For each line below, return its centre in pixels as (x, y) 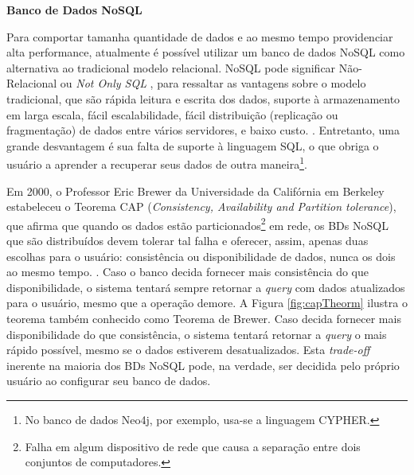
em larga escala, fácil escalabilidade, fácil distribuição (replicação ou (172, 114)
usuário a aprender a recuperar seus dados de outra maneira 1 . (157, 163)
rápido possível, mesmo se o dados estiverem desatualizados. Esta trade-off (188, 350)
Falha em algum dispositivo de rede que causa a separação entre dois (193, 446)
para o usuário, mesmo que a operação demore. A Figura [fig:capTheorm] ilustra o (207, 303)
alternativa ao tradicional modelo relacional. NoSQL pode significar (171, 67)
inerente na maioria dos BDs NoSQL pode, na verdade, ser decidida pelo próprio (203, 365)
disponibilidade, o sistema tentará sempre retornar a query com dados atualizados (206, 287)
